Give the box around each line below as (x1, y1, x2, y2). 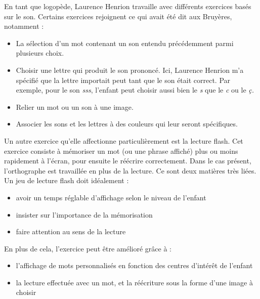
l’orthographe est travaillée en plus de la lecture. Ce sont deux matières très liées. (4, 165, 256, 176)
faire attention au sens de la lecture (16, 226, 126, 237)
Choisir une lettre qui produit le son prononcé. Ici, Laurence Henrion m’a (16, 64, 244, 75)
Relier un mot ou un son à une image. (16, 101, 134, 112)
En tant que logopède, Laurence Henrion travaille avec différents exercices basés (4, 1, 251, 11)
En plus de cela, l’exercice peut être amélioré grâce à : (4, 243, 171, 253)
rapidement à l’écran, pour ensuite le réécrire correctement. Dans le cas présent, (4, 155, 251, 166)
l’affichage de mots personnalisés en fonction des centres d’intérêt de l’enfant (16, 260, 253, 271)
